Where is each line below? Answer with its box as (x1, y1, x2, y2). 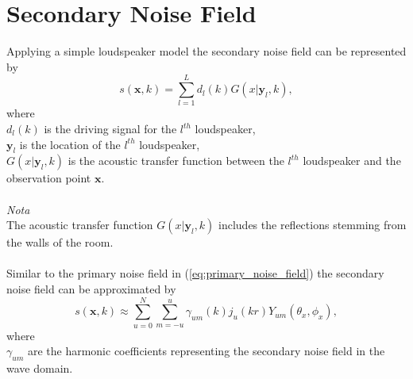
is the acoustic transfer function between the (68, 152, 284, 169)
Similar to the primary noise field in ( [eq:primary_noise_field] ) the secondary (6, 265, 384, 281)
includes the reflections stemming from (218, 216, 407, 233)
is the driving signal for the (44, 121, 177, 137)
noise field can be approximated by (6, 280, 176, 297)
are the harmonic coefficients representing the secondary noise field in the (27, 343, 385, 359)
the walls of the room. (6, 234, 114, 251)
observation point (6, 170, 91, 186)
